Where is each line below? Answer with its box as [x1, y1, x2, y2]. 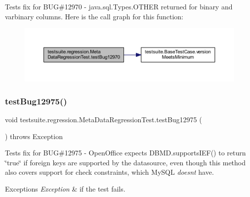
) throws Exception [5, 131, 63, 141]
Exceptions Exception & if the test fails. [5, 183, 125, 194]
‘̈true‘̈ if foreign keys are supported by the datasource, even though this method [5, 157, 246, 167]
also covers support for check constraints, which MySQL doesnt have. [5, 167, 214, 177]
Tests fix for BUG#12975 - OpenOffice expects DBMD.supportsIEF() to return [5, 148, 246, 158]
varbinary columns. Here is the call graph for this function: [5, 11, 183, 21]
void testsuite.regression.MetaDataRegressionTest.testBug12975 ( [5, 114, 202, 124]
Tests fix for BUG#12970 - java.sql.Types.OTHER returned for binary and [5, 1, 233, 11]
